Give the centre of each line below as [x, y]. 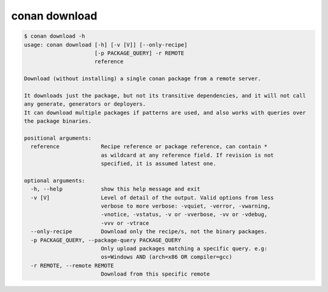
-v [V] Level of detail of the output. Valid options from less [152, 198]
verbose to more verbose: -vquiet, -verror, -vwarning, [186, 206]
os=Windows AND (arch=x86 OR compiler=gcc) [166, 257]
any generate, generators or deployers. [85, 104]
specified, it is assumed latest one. [159, 164]
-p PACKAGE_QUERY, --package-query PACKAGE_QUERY [106, 240]
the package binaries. [58, 121]
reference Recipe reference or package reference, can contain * [149, 147]
